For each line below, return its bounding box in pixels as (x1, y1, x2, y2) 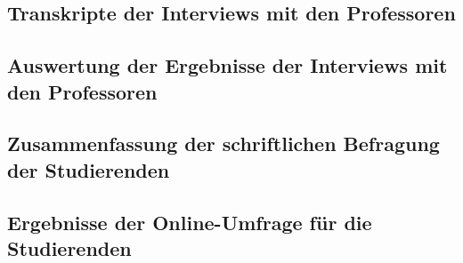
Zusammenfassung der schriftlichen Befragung (7, 130, 440, 157)
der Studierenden (7, 155, 170, 183)
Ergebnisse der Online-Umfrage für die (7, 208, 372, 235)
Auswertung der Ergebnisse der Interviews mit (7, 52, 448, 79)
